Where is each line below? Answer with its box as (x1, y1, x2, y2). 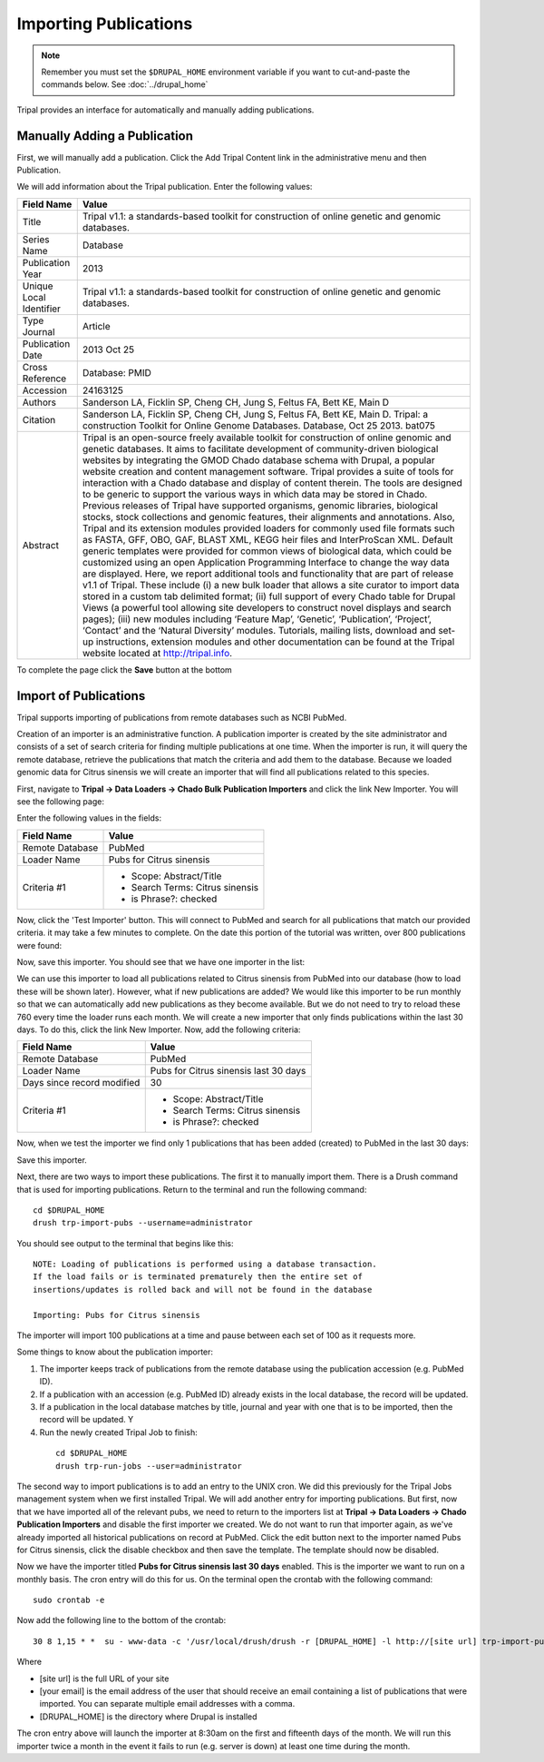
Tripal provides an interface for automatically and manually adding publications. (16, 104, 315, 115)
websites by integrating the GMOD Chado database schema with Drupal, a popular (82, 454, 435, 467)
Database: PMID (82, 366, 151, 379)
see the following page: (16, 796, 104, 807)
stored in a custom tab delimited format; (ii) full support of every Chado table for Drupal (82, 590, 456, 603)
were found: (16, 940, 63, 950)
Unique (22, 280, 53, 292)
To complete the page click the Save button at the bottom (16, 664, 233, 675)
